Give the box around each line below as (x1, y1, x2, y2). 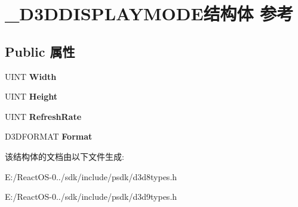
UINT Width (5, 70, 57, 82)
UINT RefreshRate (5, 110, 82, 122)
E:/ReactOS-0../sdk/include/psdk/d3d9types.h (5, 190, 177, 203)
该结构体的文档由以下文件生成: (5, 150, 124, 162)
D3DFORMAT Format (5, 130, 93, 143)
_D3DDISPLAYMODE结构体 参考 (5, 1, 294, 26)
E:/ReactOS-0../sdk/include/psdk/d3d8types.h (5, 170, 177, 183)
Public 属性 (5, 42, 75, 60)
